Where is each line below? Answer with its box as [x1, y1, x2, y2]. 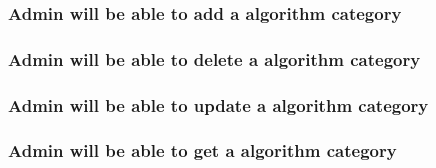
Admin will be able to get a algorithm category [8, 138, 397, 163]
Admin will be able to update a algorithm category [8, 92, 429, 117]
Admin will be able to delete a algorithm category [8, 46, 421, 71]
